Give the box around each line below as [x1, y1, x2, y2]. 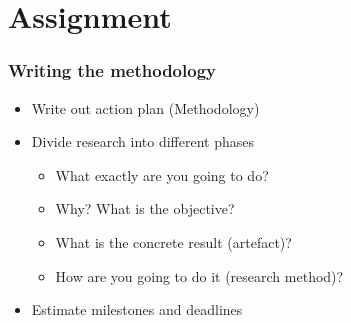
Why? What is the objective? [55, 198, 235, 219]
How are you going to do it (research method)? [55, 265, 344, 286]
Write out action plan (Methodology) [31, 97, 260, 118]
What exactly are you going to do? [55, 164, 269, 185]
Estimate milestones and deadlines [31, 299, 243, 320]
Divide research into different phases [31, 131, 254, 152]
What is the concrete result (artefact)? [55, 231, 292, 252]
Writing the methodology [8, 58, 216, 83]
